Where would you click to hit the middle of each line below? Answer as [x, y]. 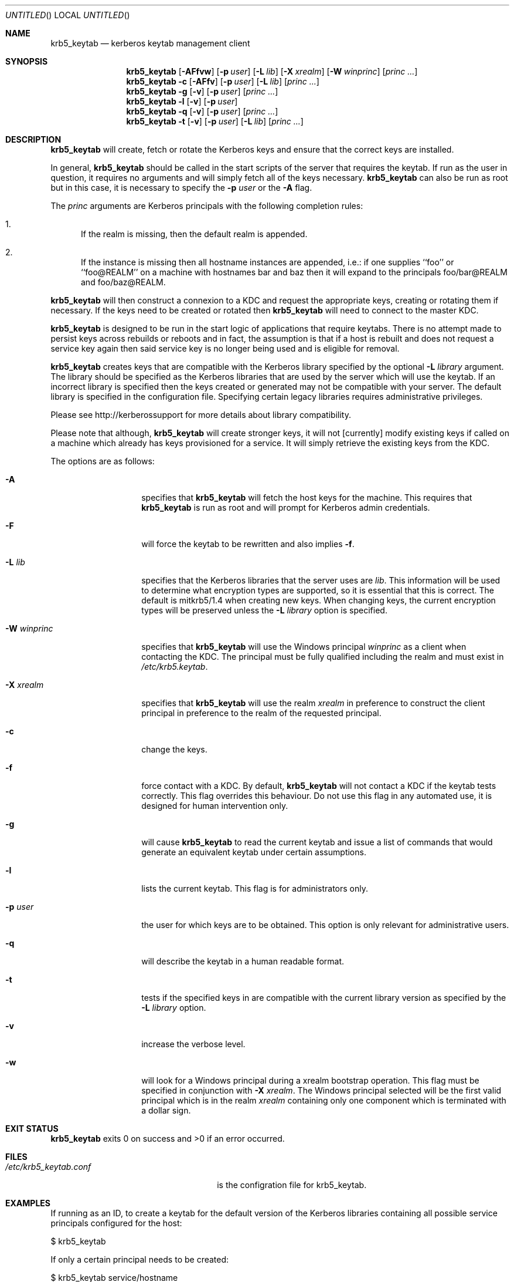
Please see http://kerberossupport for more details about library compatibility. [201, 415]
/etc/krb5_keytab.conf [48, 1167]
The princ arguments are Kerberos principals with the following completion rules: [207, 206]
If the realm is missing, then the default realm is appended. [194, 234]
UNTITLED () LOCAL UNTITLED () [68, 15]
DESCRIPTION [33, 139]
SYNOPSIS [27, 61]
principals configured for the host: [116, 1223]
